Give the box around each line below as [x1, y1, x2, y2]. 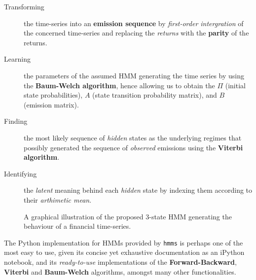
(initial [225, 80, 246, 90]
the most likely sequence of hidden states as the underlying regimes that [24, 132, 242, 142]
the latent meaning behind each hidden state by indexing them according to [24, 185, 253, 195]
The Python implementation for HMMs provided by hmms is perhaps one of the [4, 237, 243, 247]
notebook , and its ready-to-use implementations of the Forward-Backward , [4, 256, 237, 267]
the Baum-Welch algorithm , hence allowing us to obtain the [24, 80, 215, 90]
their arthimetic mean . [24, 194, 92, 205]
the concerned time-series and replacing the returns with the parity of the [24, 28, 249, 38]
